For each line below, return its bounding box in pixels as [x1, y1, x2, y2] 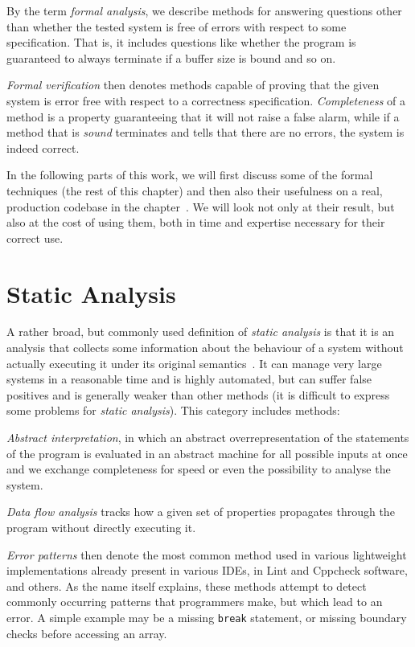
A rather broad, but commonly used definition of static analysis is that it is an [6, 323, 395, 340]
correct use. [6, 229, 64, 246]
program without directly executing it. [6, 518, 196, 535]
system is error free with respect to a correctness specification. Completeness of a [6, 92, 406, 109]
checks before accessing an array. [6, 624, 167, 641]
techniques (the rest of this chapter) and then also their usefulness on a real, [6, 182, 383, 199]
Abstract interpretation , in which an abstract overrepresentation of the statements [6, 429, 409, 445]
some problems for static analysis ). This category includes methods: [6, 402, 340, 419]
